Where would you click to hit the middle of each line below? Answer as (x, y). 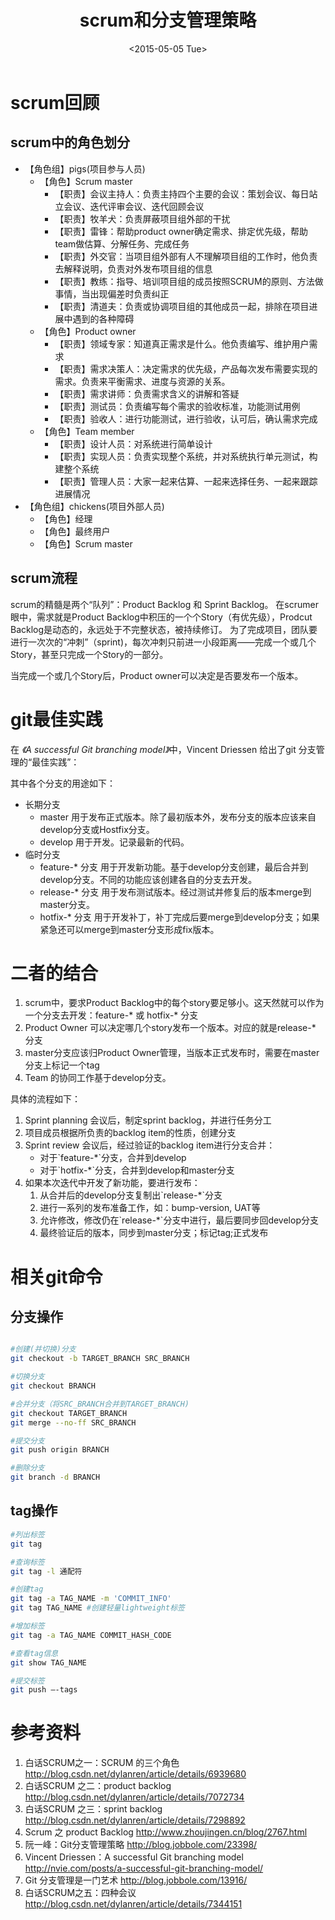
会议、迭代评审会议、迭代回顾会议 (134, 206)
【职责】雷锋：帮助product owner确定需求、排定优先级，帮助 (181, 231)
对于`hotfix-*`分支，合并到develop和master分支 (137, 1170)
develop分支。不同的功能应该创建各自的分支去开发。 (148, 879)
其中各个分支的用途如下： (63, 783)
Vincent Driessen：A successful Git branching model (134, 1857)
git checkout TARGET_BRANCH (69, 1413)
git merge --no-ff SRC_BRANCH (73, 1422)
